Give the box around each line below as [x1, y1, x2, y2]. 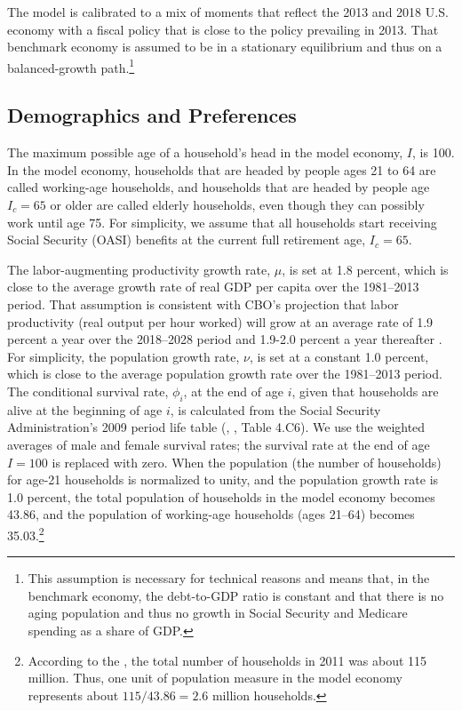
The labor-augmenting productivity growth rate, [7, 260, 271, 278]
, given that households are [291, 381, 439, 400]
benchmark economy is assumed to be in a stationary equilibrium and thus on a [7, 37, 442, 56]
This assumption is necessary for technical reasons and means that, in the [28, 569, 430, 587]
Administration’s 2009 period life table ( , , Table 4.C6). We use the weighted [7, 418, 426, 436]
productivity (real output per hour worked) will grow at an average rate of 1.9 [7, 312, 434, 331]
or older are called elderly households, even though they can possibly [50, 196, 425, 214]
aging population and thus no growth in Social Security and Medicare [28, 603, 408, 622]
